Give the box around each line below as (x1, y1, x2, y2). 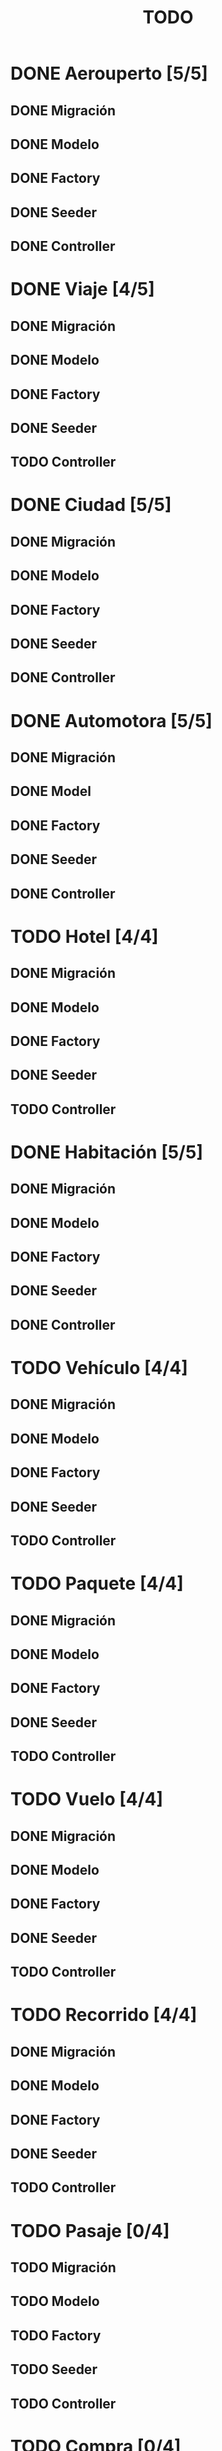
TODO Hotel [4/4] (10, 925, 159, 948)
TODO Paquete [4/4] (10, 1572, 184, 1595)
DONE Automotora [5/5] (10, 709, 213, 732)
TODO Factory (10, 2327, 102, 2344)
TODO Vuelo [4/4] (10, 1788, 164, 1811)
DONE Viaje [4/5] (10, 278, 155, 301)
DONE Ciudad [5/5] (10, 494, 172, 516)
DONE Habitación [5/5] (10, 1141, 203, 1163)
